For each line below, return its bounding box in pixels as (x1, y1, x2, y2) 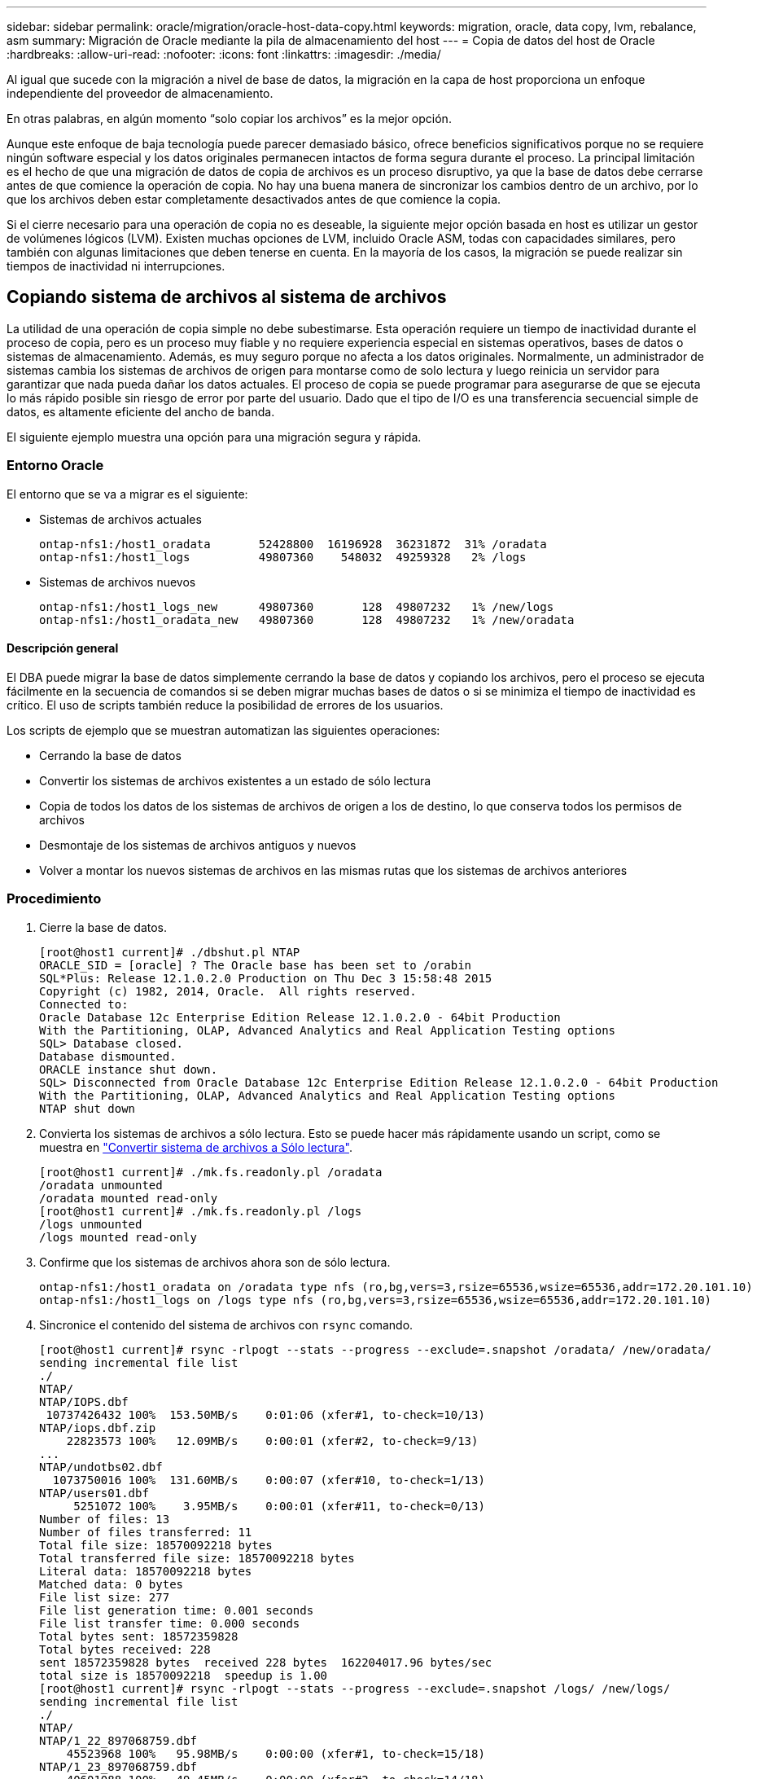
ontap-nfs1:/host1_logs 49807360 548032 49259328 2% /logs (39, 550, 527, 564)
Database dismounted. (39, 1049, 177, 1063)
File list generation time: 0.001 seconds (39, 1603, 314, 1617)
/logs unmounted (39, 1217, 142, 1231)
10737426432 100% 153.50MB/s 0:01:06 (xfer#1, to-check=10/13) (46, 1408, 485, 1421)
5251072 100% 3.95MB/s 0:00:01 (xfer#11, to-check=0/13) (73, 1499, 485, 1513)
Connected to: (39, 997, 129, 1011)
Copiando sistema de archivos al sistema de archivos (7, 287, 447, 308)
